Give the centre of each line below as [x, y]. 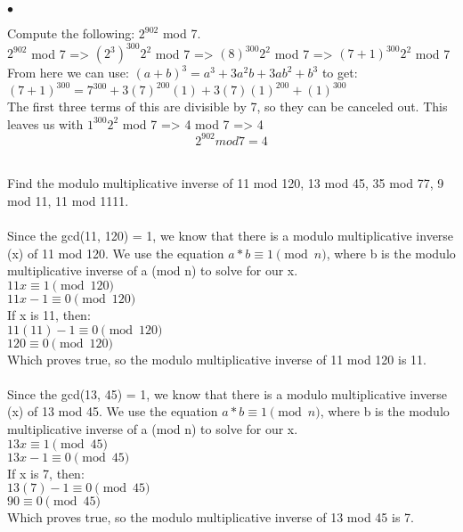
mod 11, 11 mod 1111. [68, 201]
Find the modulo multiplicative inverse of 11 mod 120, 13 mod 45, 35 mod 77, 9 [226, 183]
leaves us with [45, 123]
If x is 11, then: [49, 315]
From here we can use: [68, 73]
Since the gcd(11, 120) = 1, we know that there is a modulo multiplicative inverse [231, 236]
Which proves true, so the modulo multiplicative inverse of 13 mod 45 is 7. [211, 517]
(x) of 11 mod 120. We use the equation [116, 253]
